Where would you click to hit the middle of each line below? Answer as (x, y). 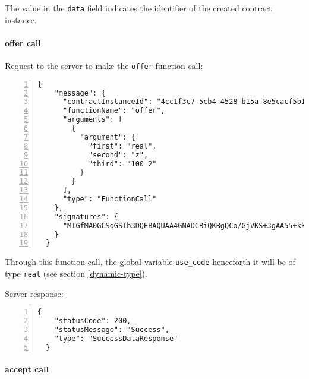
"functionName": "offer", (114, 111)
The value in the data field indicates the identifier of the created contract (138, 8)
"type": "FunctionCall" (110, 199)
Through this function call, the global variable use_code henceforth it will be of (150, 262)
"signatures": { (86, 217)
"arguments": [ (93, 120)
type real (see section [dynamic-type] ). (76, 273)
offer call (23, 42)
